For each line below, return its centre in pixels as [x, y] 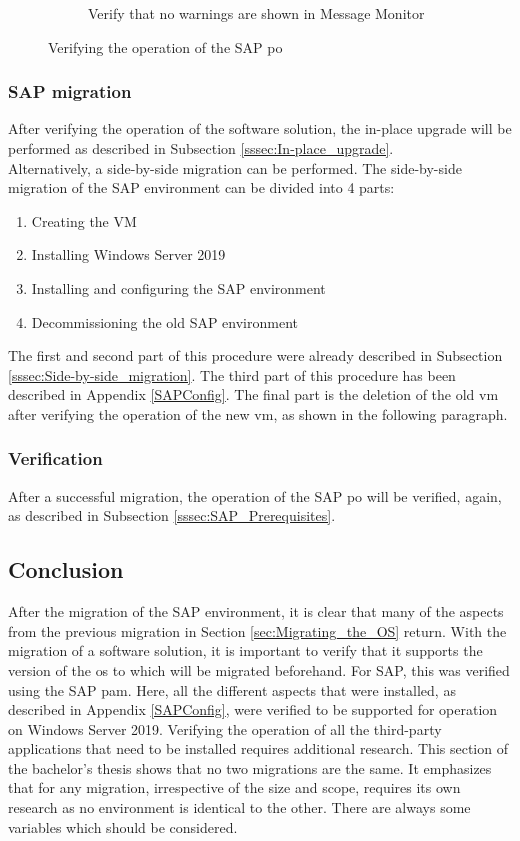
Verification [55, 458]
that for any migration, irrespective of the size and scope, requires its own [234, 787]
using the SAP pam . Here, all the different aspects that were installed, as [232, 689]
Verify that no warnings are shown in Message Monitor [256, 13]
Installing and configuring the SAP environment [178, 287]
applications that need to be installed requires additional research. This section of [258, 748]
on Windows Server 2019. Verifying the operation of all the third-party [225, 728]
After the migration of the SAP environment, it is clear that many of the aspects [256, 611]
